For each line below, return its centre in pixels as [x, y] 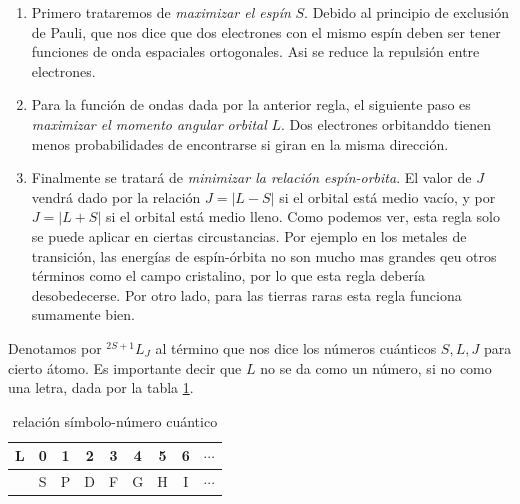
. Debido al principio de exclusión [406, 12]
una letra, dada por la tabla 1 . [101, 387]
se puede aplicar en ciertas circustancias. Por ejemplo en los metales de [249, 235]
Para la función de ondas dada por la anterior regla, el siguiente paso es [251, 104]
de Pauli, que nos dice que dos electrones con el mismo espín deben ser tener [266, 31]
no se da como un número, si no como [376, 367]
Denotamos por [55, 347]
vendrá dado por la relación [116, 196]
